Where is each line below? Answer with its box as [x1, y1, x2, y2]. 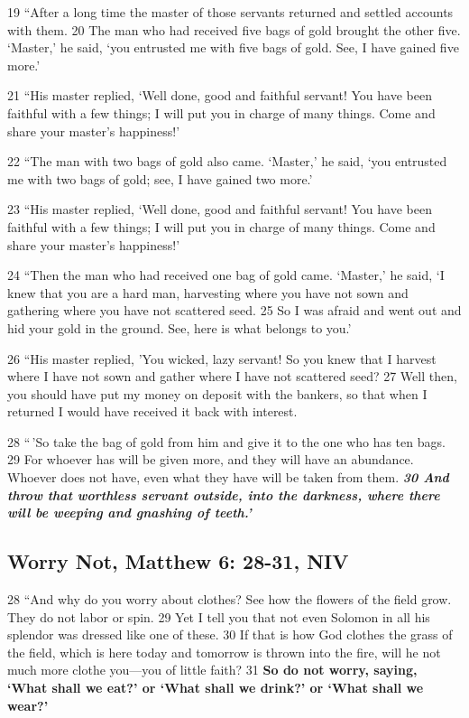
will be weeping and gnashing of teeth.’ [7, 503, 252, 522]
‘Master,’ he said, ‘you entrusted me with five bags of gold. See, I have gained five [7, 38, 459, 57]
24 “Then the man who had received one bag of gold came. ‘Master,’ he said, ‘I [7, 266, 445, 284]
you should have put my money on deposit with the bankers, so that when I [7, 384, 428, 403]
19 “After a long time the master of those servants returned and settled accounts [7, 3, 454, 21]
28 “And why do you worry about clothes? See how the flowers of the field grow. [7, 590, 452, 609]
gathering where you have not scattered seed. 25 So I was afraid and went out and [7, 301, 462, 320]
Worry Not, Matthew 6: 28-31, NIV [7, 547, 349, 575]
